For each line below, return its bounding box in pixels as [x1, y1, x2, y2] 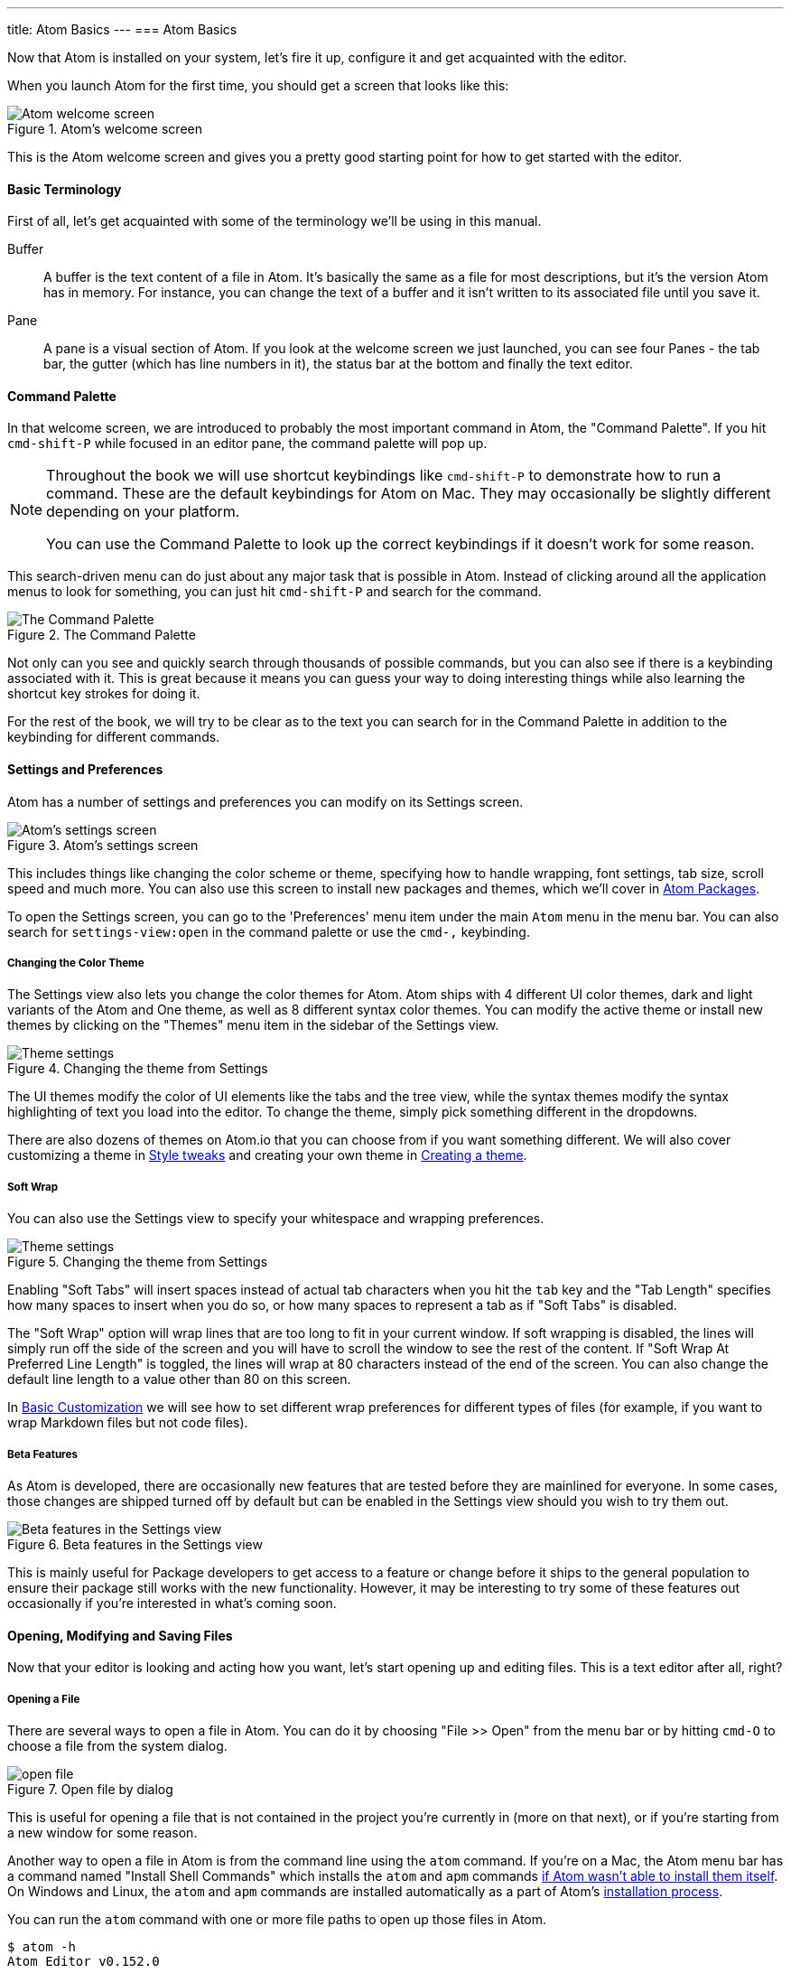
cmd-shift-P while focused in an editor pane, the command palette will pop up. [7, 435, 488, 452]
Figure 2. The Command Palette [7, 627, 196, 643]
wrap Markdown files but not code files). [7, 1415, 248, 1431]
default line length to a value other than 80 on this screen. [7, 1371, 351, 1388]
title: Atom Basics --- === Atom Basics [7, 22, 237, 37]
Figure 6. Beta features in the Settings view [7, 1537, 263, 1552]
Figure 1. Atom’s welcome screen [7, 121, 202, 136]
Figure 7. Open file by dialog [7, 1781, 173, 1797]
